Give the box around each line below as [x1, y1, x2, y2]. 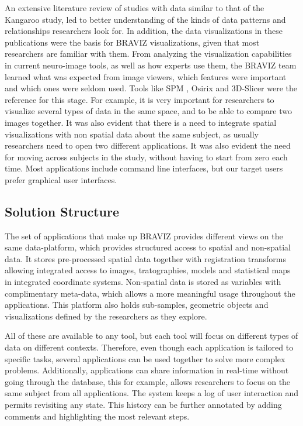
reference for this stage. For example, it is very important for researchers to [5, 93, 274, 105]
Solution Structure [5, 202, 119, 220]
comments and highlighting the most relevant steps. [5, 410, 190, 422]
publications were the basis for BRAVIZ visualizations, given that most [5, 36, 260, 48]
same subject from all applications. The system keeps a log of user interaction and [5, 387, 299, 399]
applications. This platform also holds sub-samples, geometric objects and [5, 298, 269, 311]
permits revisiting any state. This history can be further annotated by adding [5, 398, 282, 411]
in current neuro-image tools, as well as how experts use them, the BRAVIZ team [5, 59, 297, 71]
